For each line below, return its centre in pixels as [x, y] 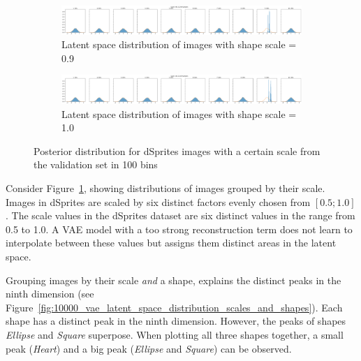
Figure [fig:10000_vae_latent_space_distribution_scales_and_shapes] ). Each [174, 307]
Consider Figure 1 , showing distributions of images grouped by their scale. [165, 188]
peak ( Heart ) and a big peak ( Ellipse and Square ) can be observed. [149, 348]
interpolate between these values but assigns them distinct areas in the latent [171, 243]
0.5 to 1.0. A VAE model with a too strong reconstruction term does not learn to [179, 229]
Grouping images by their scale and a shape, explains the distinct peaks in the [174, 280]
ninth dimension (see [50, 294]
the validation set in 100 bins [96, 164]
